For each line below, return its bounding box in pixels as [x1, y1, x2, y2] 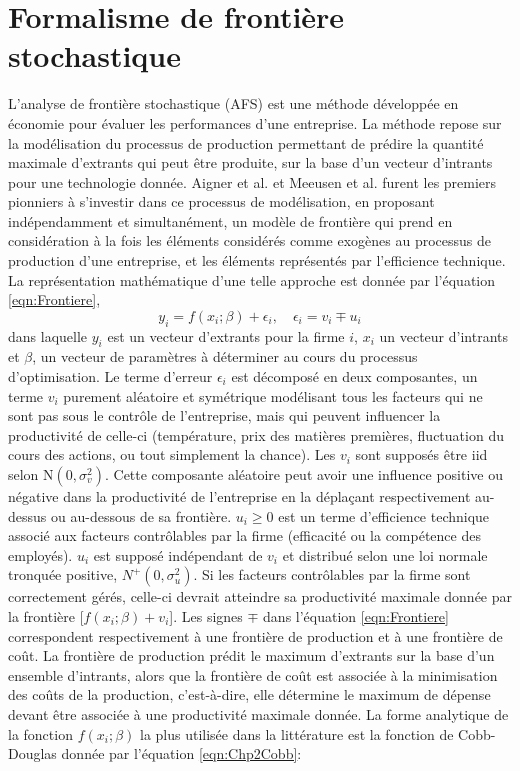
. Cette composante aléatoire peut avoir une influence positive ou [104, 464, 504, 484]
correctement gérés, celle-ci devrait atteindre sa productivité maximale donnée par [8, 586, 512, 607]
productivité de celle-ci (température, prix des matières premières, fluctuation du [8, 424, 504, 445]
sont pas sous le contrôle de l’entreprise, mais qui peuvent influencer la [8, 405, 441, 426]
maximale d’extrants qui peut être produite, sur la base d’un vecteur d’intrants [8, 152, 493, 173]
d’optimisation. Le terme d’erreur [8, 366, 213, 387]
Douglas [8, 743, 57, 764]
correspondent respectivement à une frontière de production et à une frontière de [8, 625, 503, 646]
